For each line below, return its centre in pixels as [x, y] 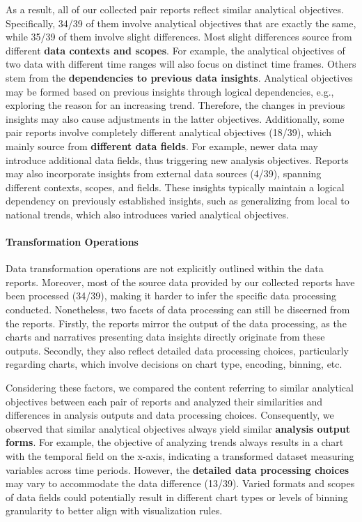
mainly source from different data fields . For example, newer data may [162, 146]
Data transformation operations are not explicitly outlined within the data [165, 268]
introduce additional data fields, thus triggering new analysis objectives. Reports [177, 159]
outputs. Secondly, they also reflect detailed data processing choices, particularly [177, 350]
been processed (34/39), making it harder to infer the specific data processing [171, 296]
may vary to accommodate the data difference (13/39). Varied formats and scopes [180, 483]
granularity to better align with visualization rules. [114, 510]
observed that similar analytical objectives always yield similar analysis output [178, 428]
